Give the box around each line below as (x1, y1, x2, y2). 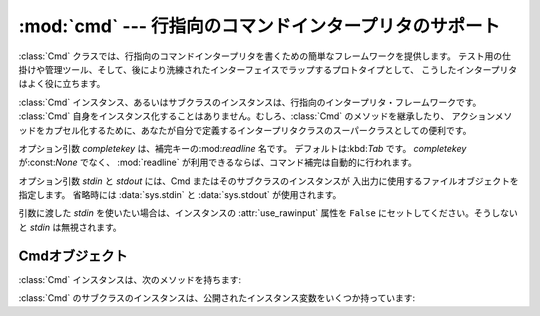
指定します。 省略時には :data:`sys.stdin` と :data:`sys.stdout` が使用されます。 (18, 189, 342, 201)
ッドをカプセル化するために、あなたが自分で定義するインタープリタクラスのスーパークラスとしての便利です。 (18, 124, 472, 136)
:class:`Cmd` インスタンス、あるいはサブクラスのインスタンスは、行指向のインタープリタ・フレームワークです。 (18, 96, 482, 108)
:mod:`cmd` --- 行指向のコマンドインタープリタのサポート (18, 15, 501, 37)
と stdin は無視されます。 (18, 221, 122, 233)
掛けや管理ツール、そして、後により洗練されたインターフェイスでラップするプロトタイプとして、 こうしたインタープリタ (18, 63, 518, 75)
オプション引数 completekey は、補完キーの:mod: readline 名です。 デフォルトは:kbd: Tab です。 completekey (18, 142, 467, 154)
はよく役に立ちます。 (18, 78, 106, 90)
